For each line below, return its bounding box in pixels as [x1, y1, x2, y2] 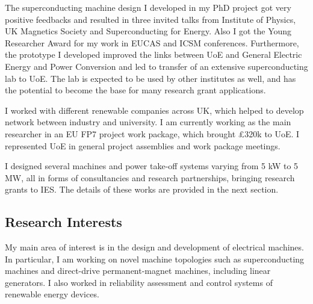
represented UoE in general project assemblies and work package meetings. [5, 139, 280, 152]
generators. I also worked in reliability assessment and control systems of [5, 276, 273, 288]
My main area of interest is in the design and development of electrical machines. [5, 241, 304, 253]
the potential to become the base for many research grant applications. [5, 84, 266, 96]
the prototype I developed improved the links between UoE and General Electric [5, 48, 302, 61]
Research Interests [5, 212, 122, 231]
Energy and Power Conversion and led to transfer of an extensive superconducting [5, 60, 308, 72]
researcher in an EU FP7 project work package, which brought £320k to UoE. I [5, 127, 300, 140]
